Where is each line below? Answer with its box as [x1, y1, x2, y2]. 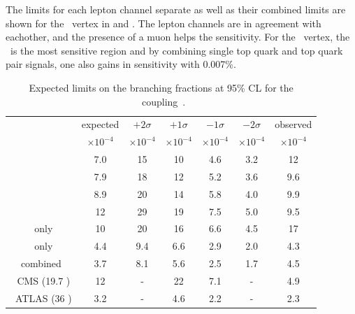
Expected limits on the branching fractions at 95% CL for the [29, 80, 294, 94]
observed [275, 117, 312, 131]
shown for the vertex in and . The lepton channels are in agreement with [6, 15, 321, 30]
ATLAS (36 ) [15, 290, 72, 305]
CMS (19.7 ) [17, 273, 71, 287]
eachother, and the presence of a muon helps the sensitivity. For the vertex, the [6, 29, 350, 44]
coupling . [141, 94, 186, 108]
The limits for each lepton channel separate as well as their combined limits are [6, 2, 346, 16]
